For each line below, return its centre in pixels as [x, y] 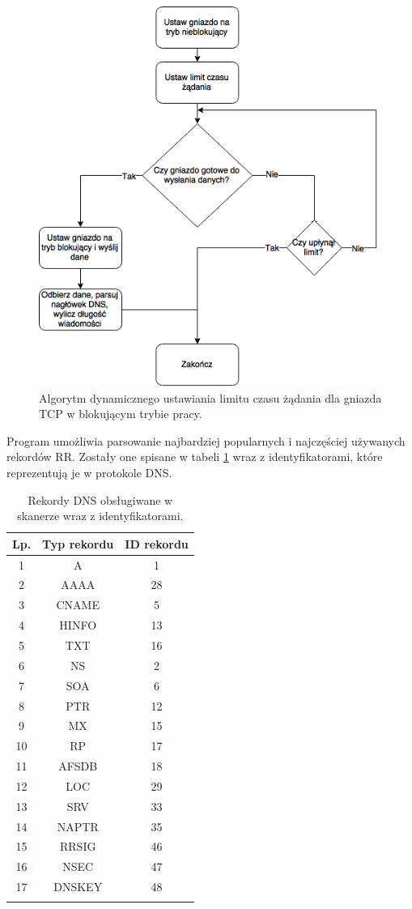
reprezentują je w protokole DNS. [89, 472]
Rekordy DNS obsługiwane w [100, 499]
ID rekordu [157, 543]
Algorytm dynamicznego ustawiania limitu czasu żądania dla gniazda [210, 397]
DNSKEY [78, 887]
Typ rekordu [78, 543]
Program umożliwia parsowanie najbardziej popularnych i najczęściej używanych [206, 440]
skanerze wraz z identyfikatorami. [100, 516]
